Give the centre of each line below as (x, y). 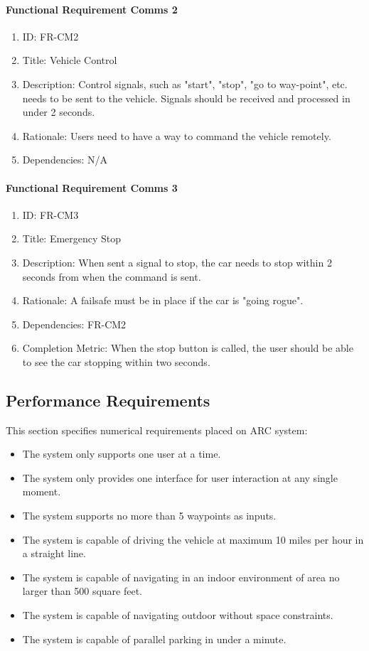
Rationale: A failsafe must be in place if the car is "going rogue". (163, 300)
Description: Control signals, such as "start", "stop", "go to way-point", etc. (185, 84)
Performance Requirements (108, 400)
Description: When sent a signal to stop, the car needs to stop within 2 (177, 262)
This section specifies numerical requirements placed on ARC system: (157, 430)
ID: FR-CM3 (50, 214)
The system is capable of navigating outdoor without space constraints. (178, 615)
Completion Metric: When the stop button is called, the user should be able (188, 348)
